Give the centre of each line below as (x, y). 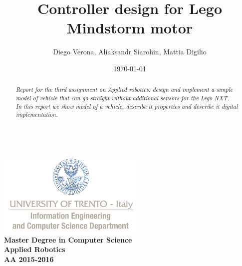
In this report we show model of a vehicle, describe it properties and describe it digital (127, 106)
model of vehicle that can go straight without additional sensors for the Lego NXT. (122, 98)
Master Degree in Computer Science (68, 239)
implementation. (37, 115)
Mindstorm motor (130, 28)
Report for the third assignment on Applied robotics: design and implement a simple (124, 90)
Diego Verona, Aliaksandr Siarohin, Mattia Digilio (130, 52)
